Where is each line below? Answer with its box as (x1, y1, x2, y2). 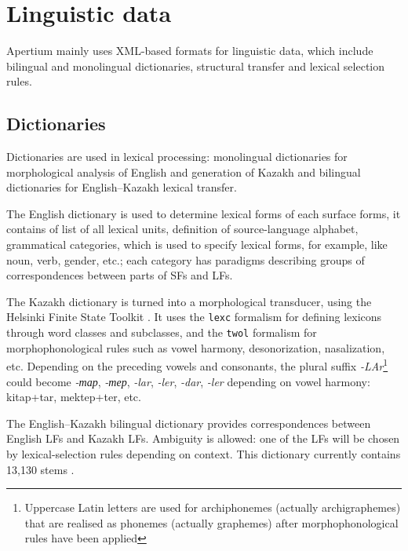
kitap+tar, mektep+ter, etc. (6, 389, 141, 405)
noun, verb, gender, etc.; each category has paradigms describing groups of (6, 251, 365, 268)
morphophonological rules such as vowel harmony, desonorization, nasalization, (6, 339, 385, 356)
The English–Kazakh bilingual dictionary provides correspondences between (6, 414, 371, 431)
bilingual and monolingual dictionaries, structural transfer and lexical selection (6, 57, 385, 74)
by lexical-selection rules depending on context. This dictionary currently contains (6, 445, 401, 462)
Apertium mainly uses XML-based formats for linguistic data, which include (6, 42, 373, 59)
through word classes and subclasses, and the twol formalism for (6, 324, 317, 341)
